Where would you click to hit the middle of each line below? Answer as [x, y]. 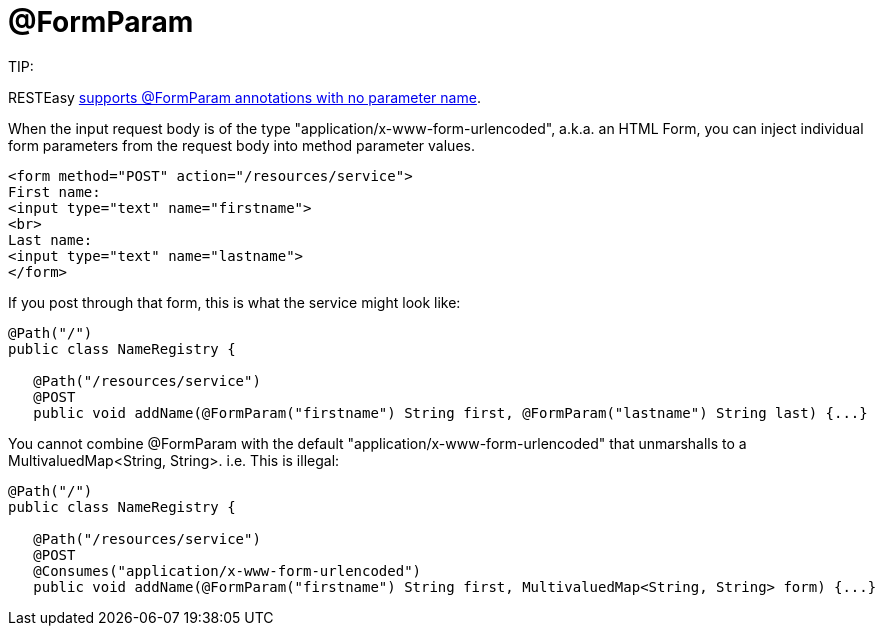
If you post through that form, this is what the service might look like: [234, 302]
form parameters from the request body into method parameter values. [241, 145]
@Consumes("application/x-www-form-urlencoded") [227, 570]
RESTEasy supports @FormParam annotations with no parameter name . [244, 97]
